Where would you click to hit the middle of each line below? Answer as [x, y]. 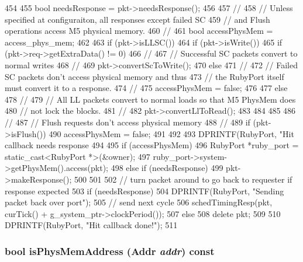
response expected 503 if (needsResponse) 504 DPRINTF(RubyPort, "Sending [144, 191]
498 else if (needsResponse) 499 [167, 168]
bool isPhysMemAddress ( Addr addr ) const [110, 251]
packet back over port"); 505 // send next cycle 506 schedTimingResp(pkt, [139, 202]
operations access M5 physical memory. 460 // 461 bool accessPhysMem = [139, 31]
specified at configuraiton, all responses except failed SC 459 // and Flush [137, 19]
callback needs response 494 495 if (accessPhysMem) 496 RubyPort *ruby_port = [152, 145]
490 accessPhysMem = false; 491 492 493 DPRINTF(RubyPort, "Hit [171, 133]
